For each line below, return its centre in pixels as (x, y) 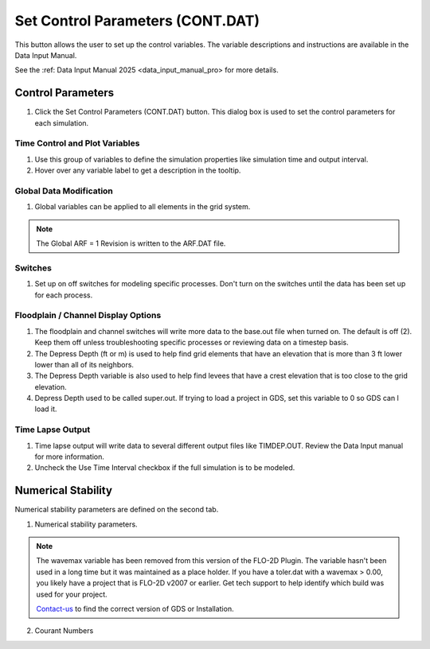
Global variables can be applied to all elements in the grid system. (143, 207)
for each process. (64, 295)
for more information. (70, 457)
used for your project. (72, 594)
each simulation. (62, 122)
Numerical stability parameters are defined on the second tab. (117, 510)
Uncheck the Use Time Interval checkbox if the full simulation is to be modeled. (165, 468)
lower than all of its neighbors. (84, 364)
